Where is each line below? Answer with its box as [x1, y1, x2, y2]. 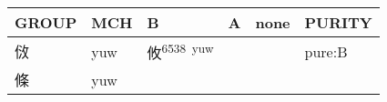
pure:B [304, 40, 348, 62]
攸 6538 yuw [147, 39, 214, 64]
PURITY [304, 12, 372, 33]
